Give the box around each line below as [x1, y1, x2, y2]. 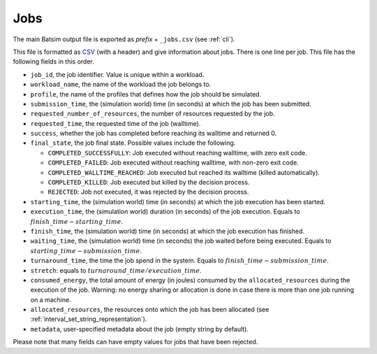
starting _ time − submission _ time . [30, 246, 142, 255]
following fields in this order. [13, 57, 94, 66]
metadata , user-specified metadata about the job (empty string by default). [30, 325, 249, 333]
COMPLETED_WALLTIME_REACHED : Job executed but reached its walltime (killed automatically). [47, 168, 320, 176]
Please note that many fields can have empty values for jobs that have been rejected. [13, 338, 258, 346]
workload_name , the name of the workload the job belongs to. [30, 80, 212, 89]
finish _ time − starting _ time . [30, 217, 124, 225]
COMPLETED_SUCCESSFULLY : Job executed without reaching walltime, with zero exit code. [47, 148, 307, 157]
